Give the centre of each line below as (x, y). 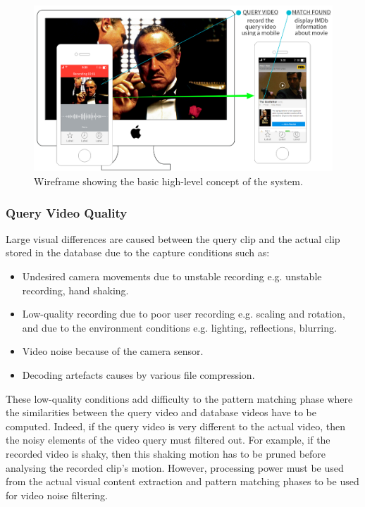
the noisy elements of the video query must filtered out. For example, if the (168, 440)
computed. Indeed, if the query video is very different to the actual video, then (176, 426)
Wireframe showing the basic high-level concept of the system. (168, 181)
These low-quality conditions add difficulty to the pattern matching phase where (179, 398)
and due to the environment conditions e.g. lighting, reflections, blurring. (179, 327)
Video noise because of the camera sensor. (113, 351)
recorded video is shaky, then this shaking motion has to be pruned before (166, 453)
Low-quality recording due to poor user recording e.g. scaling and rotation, (184, 314)
